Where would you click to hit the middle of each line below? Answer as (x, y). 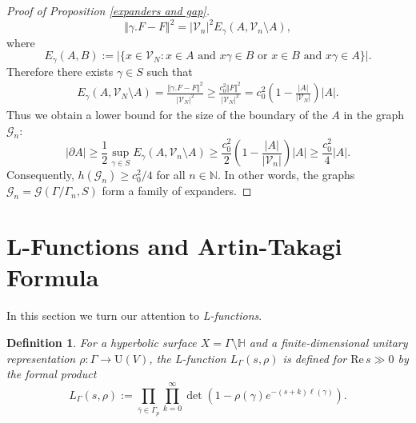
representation (41, 358)
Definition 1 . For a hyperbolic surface (102, 342)
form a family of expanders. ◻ (177, 191)
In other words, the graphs (290, 175)
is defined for (315, 358)
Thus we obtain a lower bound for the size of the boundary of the (167, 114)
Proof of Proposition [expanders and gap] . (108, 10)
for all (171, 175)
